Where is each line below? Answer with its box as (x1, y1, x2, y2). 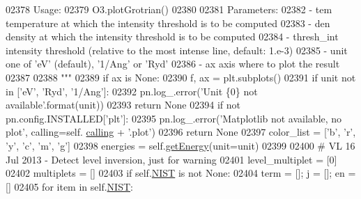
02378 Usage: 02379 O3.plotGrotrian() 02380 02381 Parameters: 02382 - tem (6, 2, 332, 16)
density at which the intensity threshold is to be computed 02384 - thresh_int (6, 29, 339, 44)
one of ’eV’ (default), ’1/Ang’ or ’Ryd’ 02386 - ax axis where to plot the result (6, 56, 340, 71)
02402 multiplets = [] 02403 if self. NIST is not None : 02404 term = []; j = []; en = (6, 166, 356, 180)
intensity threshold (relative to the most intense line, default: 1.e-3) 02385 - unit (6, 42, 348, 57)
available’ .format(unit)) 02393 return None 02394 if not (6, 97, 240, 112)
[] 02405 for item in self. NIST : (6, 179, 133, 193)
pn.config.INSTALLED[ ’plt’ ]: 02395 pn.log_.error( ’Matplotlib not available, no (6, 111, 342, 125)
